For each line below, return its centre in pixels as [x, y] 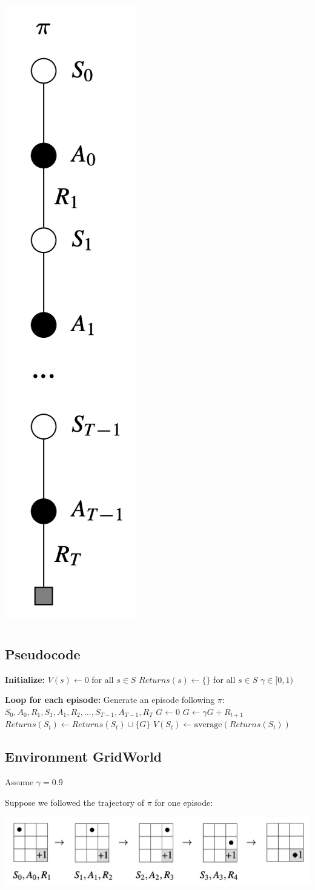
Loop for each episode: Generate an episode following [110, 700]
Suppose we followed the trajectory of [75, 802]
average [208, 725]
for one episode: [184, 802]
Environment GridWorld [84, 756]
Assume [19, 782]
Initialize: [25, 679]
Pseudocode [43, 654]
